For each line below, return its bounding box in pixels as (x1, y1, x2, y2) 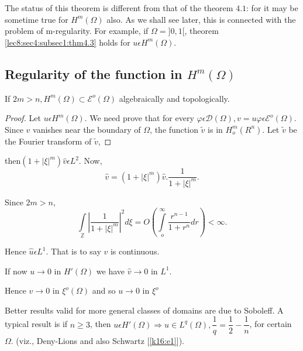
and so (92, 284, 116, 297)
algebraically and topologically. (119, 92, 230, 104)
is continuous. (110, 245, 160, 257)
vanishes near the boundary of (33, 123, 141, 135)
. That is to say (46, 245, 101, 257)
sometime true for (5, 13, 68, 25)
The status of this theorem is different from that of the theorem (5, 2, 233, 13)
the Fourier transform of (5, 135, 92, 147)
